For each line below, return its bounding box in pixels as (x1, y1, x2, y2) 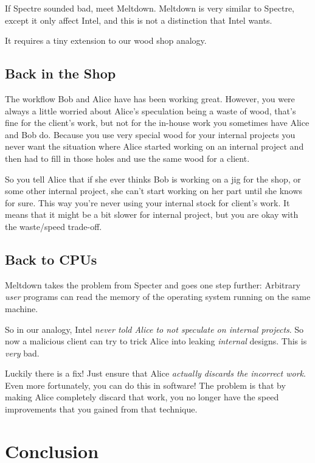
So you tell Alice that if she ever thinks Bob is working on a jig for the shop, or (5, 172, 301, 185)
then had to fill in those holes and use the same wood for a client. (5, 151, 250, 164)
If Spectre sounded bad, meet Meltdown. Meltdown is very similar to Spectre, (5, 2, 294, 14)
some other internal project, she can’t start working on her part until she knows (5, 184, 303, 197)
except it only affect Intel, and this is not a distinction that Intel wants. (5, 13, 272, 26)
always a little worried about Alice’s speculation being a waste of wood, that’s (5, 104, 296, 117)
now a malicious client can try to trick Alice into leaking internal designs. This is (5, 335, 307, 347)
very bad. (5, 346, 40, 359)
